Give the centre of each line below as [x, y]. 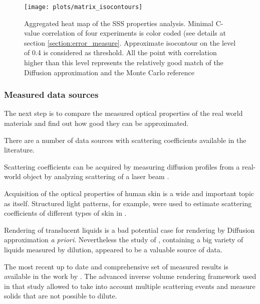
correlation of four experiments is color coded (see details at [134, 33]
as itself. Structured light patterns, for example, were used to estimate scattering [128, 203]
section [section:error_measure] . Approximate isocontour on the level [130, 42]
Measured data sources [51, 95]
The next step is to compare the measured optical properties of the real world [123, 113]
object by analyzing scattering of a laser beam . [96, 176]
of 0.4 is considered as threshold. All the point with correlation [120, 52]
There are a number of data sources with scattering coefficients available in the [125, 140]
